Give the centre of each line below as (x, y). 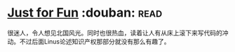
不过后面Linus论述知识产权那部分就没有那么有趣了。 (95, 41)
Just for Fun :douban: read (85, 13)
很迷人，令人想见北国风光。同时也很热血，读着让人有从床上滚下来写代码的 (115, 33)
